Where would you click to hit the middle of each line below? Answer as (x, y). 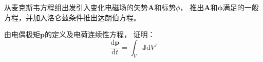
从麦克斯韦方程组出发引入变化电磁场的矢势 (76, 7)
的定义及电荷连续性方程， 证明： (100, 34)
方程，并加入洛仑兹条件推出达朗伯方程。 (72, 17)
